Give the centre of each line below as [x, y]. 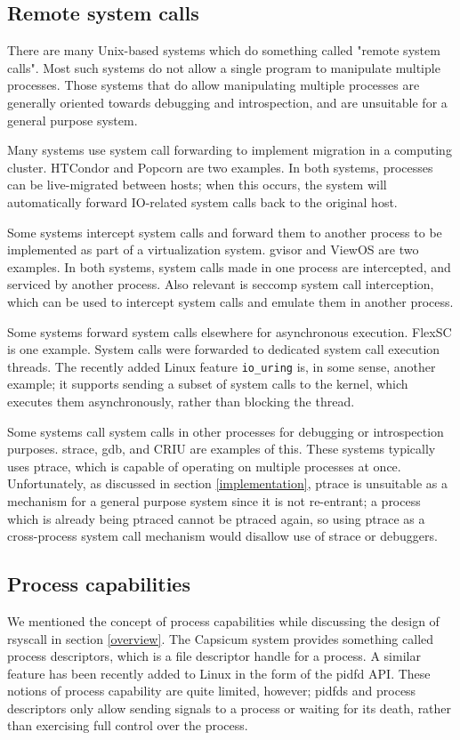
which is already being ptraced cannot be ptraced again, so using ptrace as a [216, 518]
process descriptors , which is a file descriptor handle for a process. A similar [214, 656]
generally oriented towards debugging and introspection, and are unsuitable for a [227, 102]
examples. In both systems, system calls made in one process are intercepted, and [229, 266]
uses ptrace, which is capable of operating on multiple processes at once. [204, 466]
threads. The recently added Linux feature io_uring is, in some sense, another [222, 366]
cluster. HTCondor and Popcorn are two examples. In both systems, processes [220, 167]
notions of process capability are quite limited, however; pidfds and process [212, 691]
